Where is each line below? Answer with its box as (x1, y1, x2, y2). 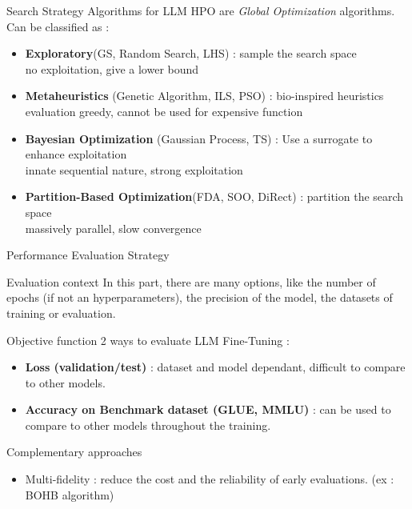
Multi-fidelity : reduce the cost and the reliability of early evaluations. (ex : (25, 471, 394, 487)
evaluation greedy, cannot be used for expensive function (25, 102, 303, 119)
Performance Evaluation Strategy (6, 246, 170, 263)
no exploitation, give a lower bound (25, 60, 199, 77)
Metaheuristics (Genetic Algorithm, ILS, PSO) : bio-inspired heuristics (25, 87, 384, 104)
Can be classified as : (6, 18, 110, 34)
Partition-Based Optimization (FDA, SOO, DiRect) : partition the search (25, 188, 404, 205)
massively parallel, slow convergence (25, 219, 202, 236)
